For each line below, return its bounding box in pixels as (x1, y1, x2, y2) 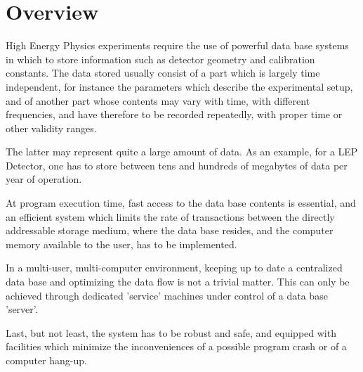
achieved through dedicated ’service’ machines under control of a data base (6, 288, 328, 302)
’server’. (6, 302, 38, 316)
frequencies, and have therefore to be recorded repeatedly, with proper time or (6, 107, 343, 122)
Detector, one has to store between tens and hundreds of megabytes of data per (6, 158, 348, 172)
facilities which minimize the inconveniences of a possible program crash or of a (6, 339, 347, 354)
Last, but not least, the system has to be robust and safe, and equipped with (6, 325, 336, 340)
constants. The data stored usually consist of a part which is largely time (6, 65, 320, 80)
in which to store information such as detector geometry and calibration (6, 51, 315, 66)
